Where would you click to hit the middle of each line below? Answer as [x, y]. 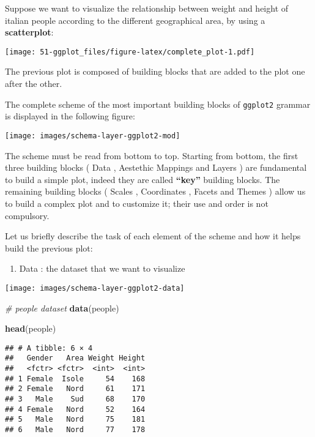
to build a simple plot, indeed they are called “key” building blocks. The [143, 179]
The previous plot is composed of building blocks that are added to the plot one [155, 71]
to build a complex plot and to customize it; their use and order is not [137, 203]
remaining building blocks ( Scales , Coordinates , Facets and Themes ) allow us [155, 191]
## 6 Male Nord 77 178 [75, 429]
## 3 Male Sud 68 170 [75, 399]
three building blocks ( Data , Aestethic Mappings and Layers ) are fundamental [156, 167]
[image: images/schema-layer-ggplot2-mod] [93, 136]
